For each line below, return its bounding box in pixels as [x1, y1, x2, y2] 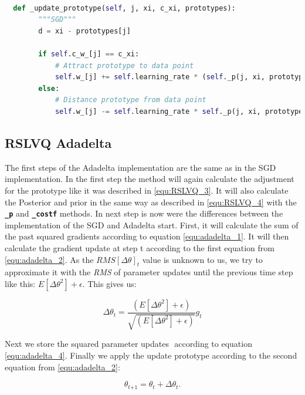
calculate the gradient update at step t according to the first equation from [5, 241, 274, 254]
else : [38, 84, 60, 93]
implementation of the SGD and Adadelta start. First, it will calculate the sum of [5, 218, 299, 231]
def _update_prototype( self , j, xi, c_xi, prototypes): [13, 4, 236, 12]
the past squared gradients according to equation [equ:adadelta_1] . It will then [5, 230, 289, 242]
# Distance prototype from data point [55, 96, 206, 104]
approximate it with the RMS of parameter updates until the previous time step [5, 266, 293, 278]
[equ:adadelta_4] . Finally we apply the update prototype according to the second [5, 349, 297, 361]
